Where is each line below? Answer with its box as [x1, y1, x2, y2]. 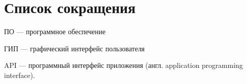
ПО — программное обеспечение [4, 26, 106, 37]
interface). [4, 69, 35, 80]
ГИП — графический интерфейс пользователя [4, 43, 145, 53]
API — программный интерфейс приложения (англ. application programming [4, 60, 243, 70]
